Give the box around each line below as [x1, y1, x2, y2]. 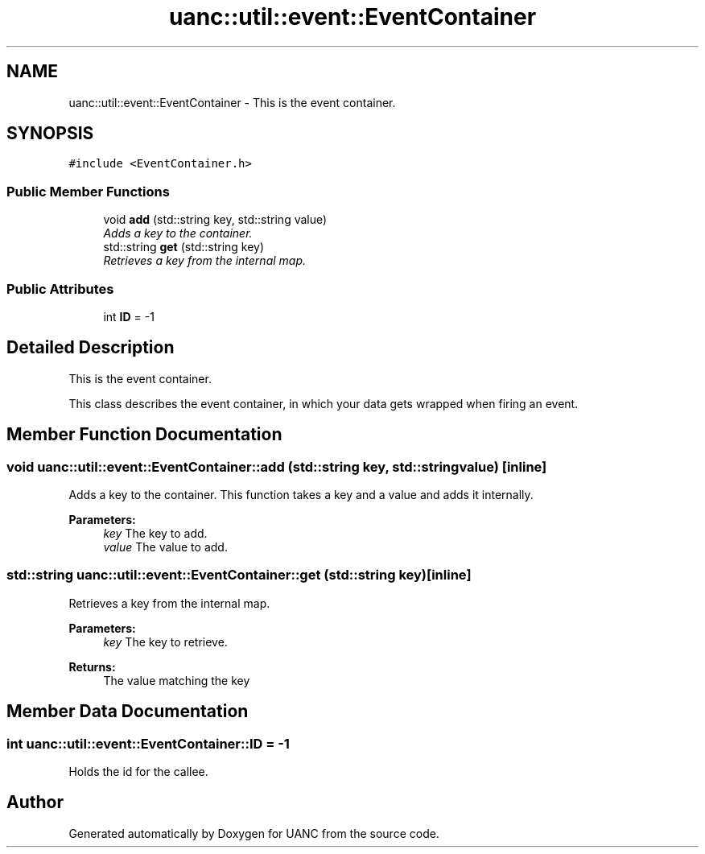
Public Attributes [6, 280, 114, 297]
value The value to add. [103, 540, 228, 554]
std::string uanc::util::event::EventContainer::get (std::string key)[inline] [6, 567, 472, 584]
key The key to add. [103, 526, 208, 540]
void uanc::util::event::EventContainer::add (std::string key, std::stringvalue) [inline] [6, 458, 547, 475]
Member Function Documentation [6, 424, 282, 445]
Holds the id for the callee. [68, 764, 208, 778]
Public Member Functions [6, 183, 170, 200]
